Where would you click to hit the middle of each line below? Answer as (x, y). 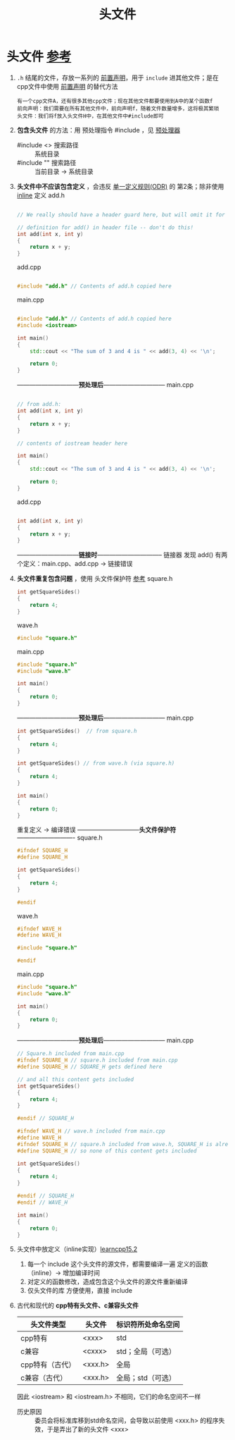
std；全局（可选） (146, 1352)
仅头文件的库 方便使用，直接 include (80, 1291)
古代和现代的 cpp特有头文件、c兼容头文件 (77, 1305)
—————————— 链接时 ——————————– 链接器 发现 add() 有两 (122, 555)
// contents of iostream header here (72, 443)
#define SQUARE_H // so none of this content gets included (107, 1151)
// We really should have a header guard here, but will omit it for (121, 215)
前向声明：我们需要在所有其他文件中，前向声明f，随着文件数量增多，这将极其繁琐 (118, 109)
